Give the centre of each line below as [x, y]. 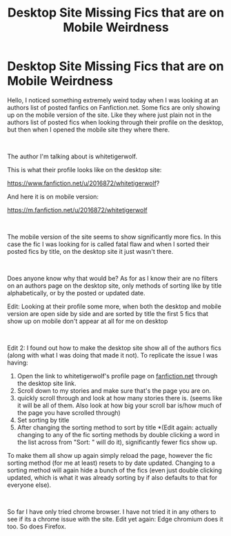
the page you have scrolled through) [69, 412]
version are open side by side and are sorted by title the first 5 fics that [108, 313]
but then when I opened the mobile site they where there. [89, 129]
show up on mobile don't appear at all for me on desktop [88, 321]
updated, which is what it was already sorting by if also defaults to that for [112, 477]
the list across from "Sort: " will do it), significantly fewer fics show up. [117, 442]
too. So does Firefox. [37, 526]
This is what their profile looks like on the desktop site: [84, 169]
